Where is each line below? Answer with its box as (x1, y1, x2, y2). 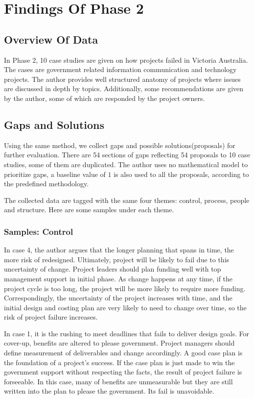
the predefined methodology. (4, 178, 89, 189)
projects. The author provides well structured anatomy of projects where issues (4, 74, 241, 84)
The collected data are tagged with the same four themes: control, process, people (4, 195, 250, 205)
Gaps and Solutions (4, 117, 105, 132)
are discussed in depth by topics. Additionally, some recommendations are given (4, 83, 244, 94)
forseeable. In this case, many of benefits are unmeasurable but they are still (4, 376, 233, 386)
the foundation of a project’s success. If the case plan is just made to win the (4, 357, 235, 367)
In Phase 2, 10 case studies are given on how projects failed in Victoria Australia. (4, 54, 248, 65)
